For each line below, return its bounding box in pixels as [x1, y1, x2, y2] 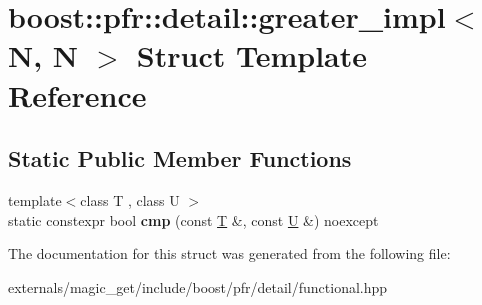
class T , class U [80, 189, 180, 210]
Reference [8, 74, 147, 115]
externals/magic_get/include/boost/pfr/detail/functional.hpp [8, 276, 388, 297]
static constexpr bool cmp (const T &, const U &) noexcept [8, 209, 379, 230]
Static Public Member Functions [8, 143, 352, 174]
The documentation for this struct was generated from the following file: [8, 243, 451, 264]
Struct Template [136, 35, 367, 76]
